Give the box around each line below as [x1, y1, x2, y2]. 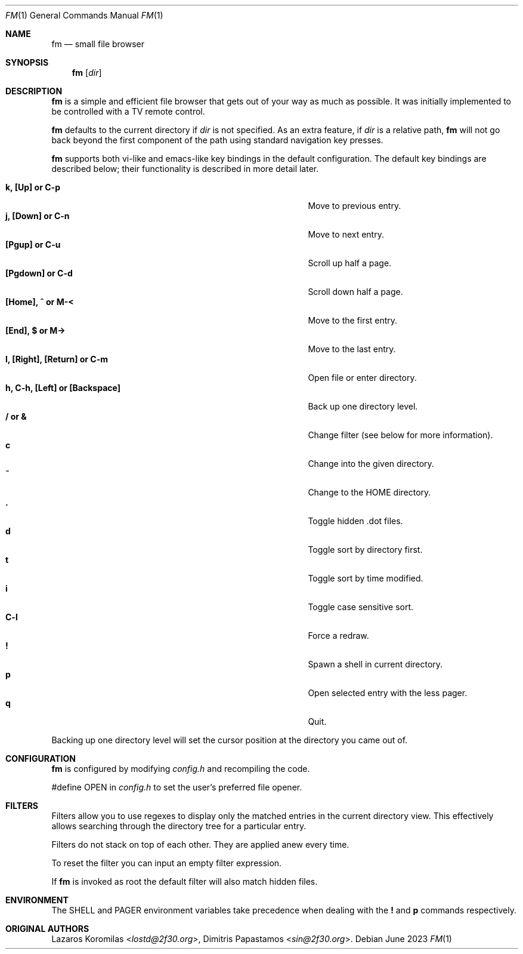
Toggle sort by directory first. [308, 544, 423, 555]
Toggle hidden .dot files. [308, 516, 403, 526]
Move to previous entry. [308, 201, 401, 211]
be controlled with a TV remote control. [51, 106, 205, 116]
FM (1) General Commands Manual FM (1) [5, 10, 163, 20]
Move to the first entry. [308, 315, 398, 325]
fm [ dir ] [72, 67, 102, 78]
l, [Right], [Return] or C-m [5, 354, 109, 364]
